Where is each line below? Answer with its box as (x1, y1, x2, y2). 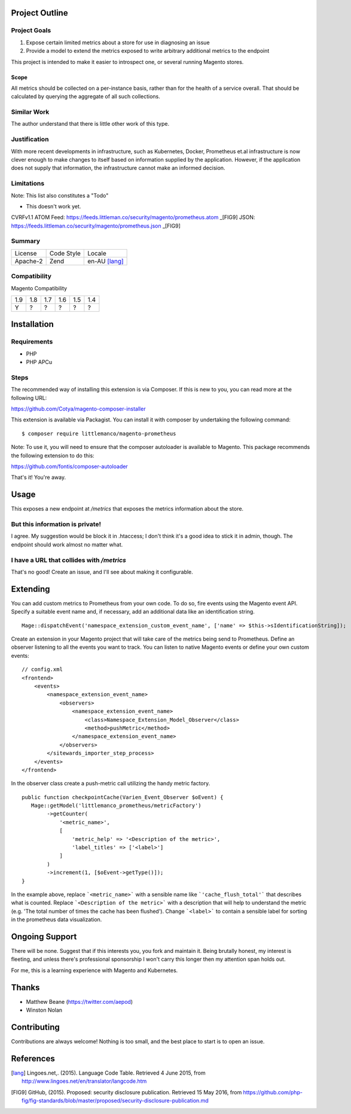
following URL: (11, 394, 47, 401)
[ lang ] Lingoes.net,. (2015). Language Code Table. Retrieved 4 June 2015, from (11, 1069, 206, 1076)
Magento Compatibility (11, 284, 68, 292)
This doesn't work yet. (26, 202, 81, 210)
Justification (11, 135, 49, 144)
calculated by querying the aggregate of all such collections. (11, 93, 161, 100)
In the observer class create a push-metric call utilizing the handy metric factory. (11, 780, 210, 787)
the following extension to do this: (11, 452, 95, 459)
